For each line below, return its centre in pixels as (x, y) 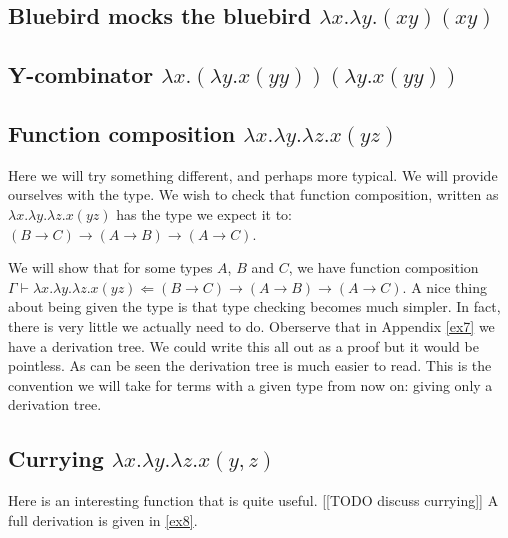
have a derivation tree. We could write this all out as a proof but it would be (243, 345)
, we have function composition (383, 267)
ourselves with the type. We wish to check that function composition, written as (253, 194)
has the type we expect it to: (204, 213)
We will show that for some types (110, 267)
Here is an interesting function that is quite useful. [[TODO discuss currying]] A (253, 500)
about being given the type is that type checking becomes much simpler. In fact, (254, 306)
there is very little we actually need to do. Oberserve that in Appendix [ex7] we (251, 325)
